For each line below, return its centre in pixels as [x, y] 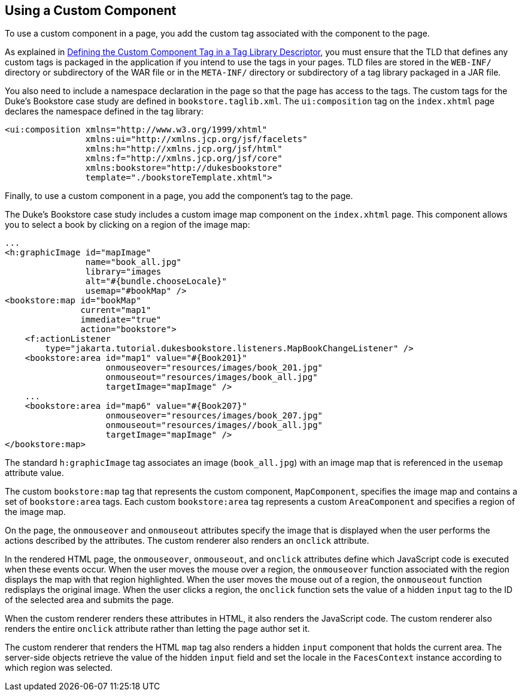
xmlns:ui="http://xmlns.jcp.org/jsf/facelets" [196, 139]
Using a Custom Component [91, 10]
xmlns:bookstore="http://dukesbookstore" [184, 168]
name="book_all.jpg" [133, 262]
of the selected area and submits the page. [89, 600]
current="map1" [116, 310]
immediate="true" [121, 320]
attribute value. [34, 473]
